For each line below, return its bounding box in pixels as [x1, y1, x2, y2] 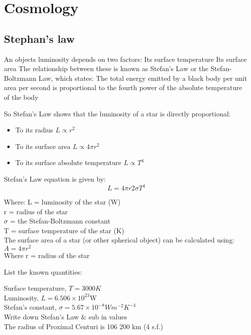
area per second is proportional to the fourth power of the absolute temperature [4, 82, 242, 93]
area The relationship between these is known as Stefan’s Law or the [4, 63, 209, 74]
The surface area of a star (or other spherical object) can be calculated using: [4, 235, 234, 245]
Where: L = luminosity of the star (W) [4, 197, 121, 207]
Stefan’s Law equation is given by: [4, 173, 106, 184]
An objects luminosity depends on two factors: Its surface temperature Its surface [4, 54, 247, 64]
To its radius [15, 125, 54, 135]
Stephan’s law [4, 31, 75, 46]
